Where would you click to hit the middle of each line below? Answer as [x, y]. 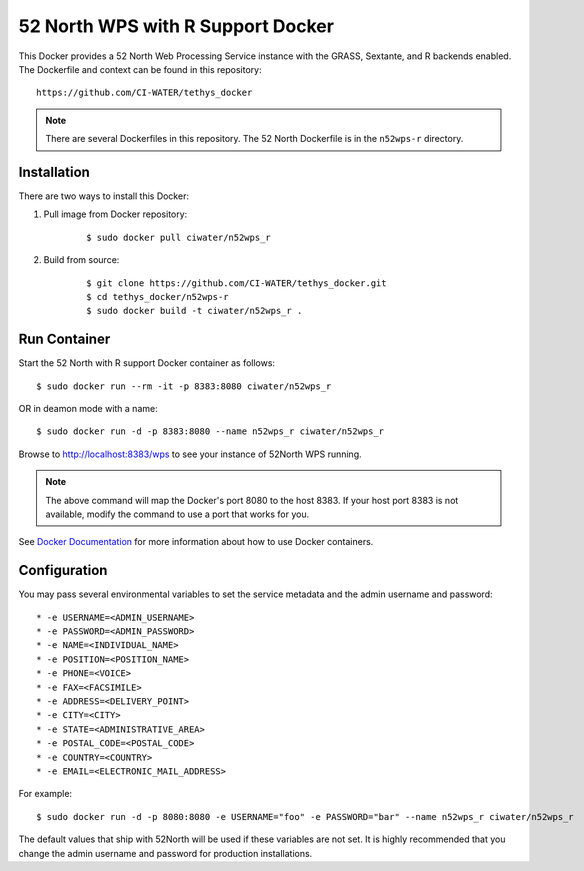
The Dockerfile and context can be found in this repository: [140, 69]
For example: [45, 794]
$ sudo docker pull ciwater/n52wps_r [179, 237]
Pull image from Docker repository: [115, 214]
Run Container [64, 339]
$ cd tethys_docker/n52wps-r [157, 296]
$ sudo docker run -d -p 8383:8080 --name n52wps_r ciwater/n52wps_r [210, 431]
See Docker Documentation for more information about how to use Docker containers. [196, 542]
